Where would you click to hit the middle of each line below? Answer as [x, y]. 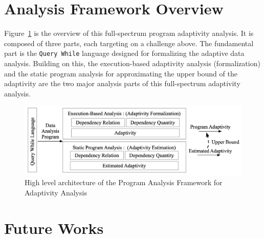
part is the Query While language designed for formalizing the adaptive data [124, 53]
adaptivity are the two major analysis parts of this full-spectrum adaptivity [122, 83]
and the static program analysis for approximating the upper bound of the [121, 73]
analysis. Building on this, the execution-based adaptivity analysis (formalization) [132, 63]
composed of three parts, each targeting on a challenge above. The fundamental [129, 43]
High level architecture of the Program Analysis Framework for [124, 182]
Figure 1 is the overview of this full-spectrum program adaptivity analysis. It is [129, 33]
